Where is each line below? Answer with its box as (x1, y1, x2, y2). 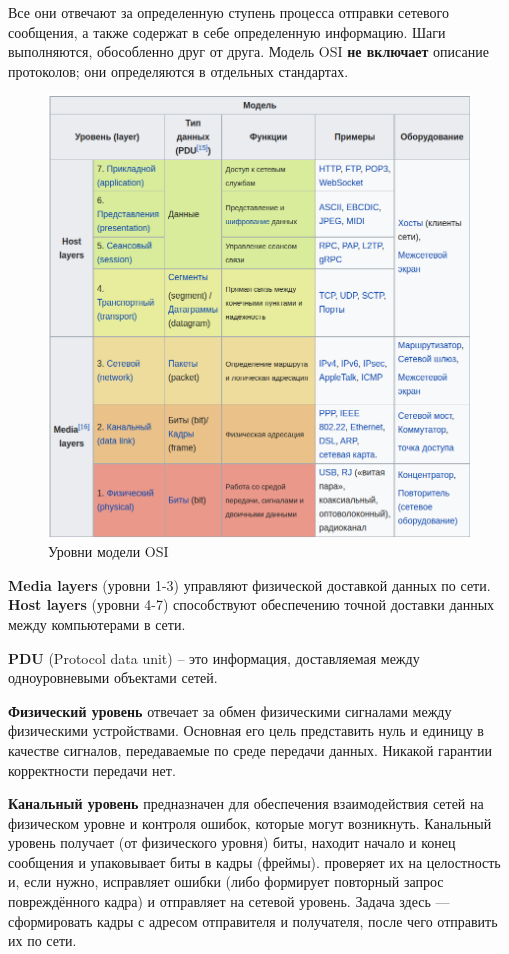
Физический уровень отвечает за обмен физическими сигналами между (8, 700, 452, 721)
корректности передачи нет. (8, 759, 176, 780)
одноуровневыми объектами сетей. (8, 667, 218, 688)
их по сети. (8, 930, 77, 951)
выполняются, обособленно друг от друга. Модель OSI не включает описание (8, 41, 489, 62)
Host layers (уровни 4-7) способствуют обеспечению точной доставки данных (8, 594, 495, 615)
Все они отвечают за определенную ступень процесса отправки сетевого (8, 2, 449, 22)
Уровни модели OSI (48, 541, 169, 562)
